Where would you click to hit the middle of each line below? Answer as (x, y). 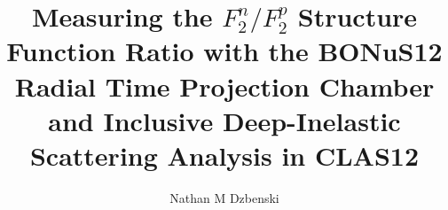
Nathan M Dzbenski (224, 197)
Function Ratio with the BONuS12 (224, 51)
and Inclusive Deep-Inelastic (224, 120)
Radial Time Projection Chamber (224, 86)
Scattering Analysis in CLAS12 (224, 155)
